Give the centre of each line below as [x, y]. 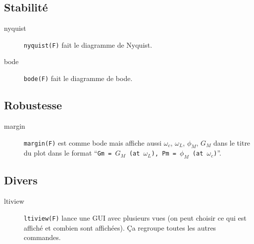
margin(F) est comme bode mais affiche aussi [93, 142]
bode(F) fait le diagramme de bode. [78, 78]
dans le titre [232, 142]
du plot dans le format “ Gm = [68, 153]
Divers [21, 180]
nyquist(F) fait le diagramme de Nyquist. [88, 44]
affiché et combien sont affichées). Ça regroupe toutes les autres [120, 227]
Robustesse [33, 105]
